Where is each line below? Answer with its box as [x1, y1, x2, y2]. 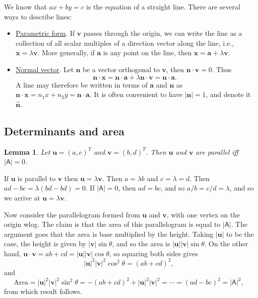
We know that [4, 1, 47, 11]
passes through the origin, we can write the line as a [83, 28, 242, 38]
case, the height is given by [4, 238, 86, 249]
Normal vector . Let [15, 64, 74, 74]
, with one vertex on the [167, 209, 240, 219]
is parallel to [17, 173, 56, 183]
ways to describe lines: [4, 11, 72, 21]
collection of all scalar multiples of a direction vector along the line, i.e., [15, 37, 234, 48]
